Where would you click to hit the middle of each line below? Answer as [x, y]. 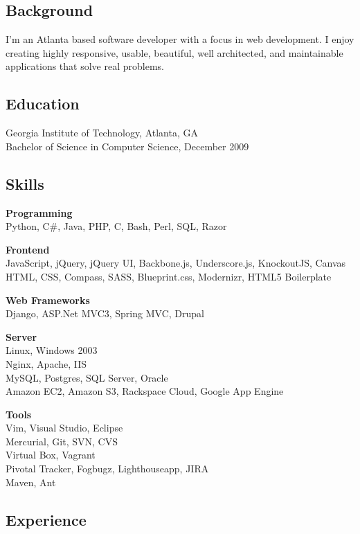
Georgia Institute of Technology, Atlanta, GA [102, 133]
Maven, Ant [31, 482]
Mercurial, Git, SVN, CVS [62, 441]
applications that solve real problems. [85, 66]
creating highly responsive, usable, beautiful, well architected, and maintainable [174, 52]
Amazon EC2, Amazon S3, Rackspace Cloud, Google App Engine [145, 391]
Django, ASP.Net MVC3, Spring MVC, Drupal [105, 313]
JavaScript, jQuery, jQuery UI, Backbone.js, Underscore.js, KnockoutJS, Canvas [176, 263]
